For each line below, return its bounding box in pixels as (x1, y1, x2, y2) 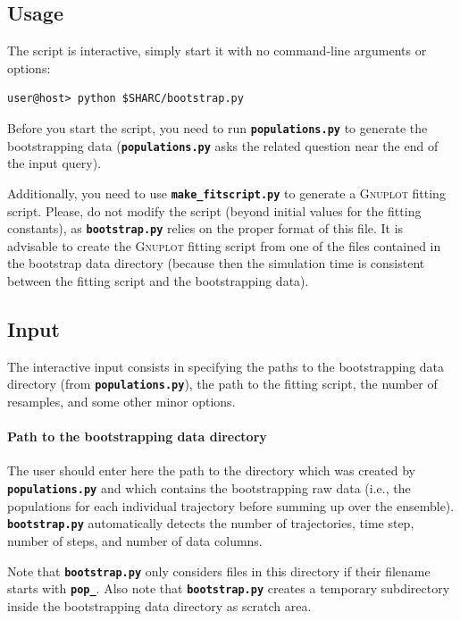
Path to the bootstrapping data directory (7, 427, 267, 446)
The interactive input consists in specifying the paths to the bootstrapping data (7, 357, 445, 375)
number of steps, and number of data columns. (7, 531, 263, 550)
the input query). (7, 154, 102, 172)
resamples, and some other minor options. (7, 392, 236, 411)
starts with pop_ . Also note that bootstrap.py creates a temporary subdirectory (7, 579, 450, 598)
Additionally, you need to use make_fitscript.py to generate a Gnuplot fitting (7, 183, 446, 202)
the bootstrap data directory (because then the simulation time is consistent (7, 254, 425, 273)
